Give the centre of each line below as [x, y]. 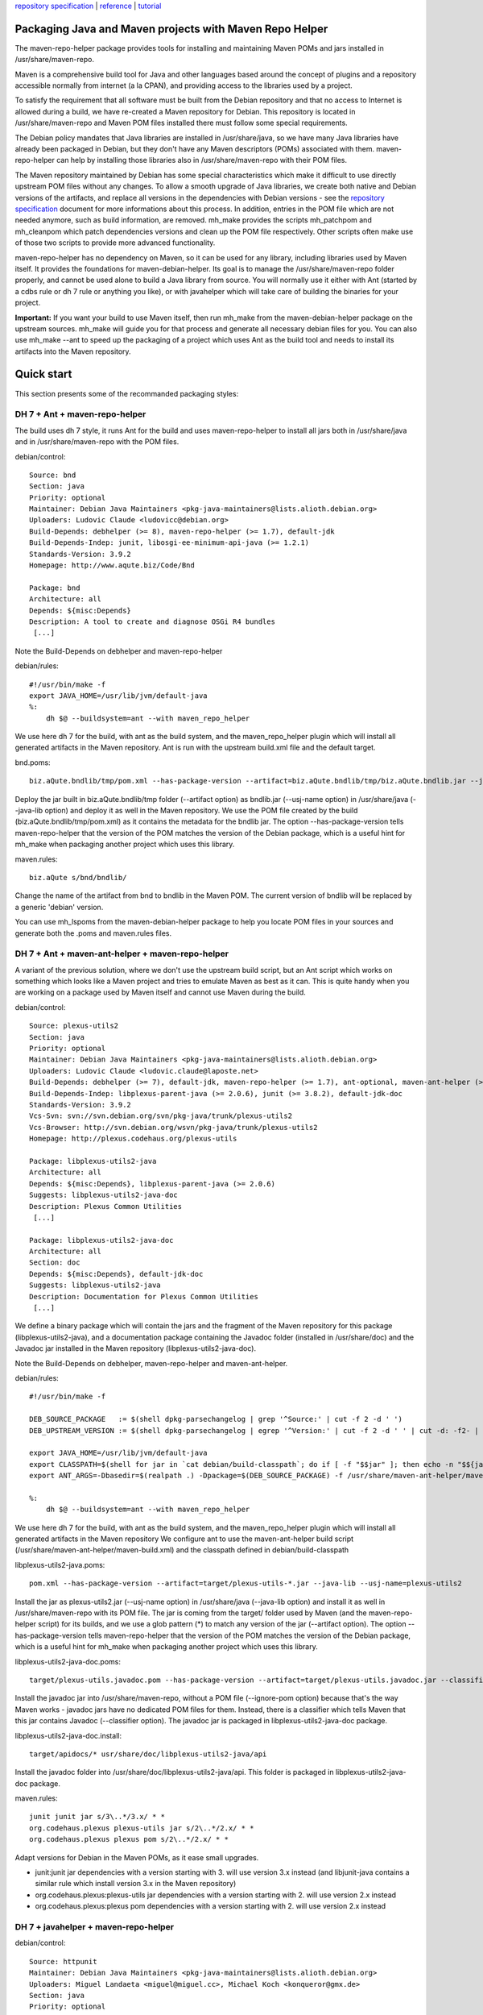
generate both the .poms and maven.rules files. [93, 933]
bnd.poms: [33, 762]
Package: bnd [55, 588]
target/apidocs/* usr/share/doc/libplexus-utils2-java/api [148, 1754]
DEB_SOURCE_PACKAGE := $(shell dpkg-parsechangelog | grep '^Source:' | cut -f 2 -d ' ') [216, 1419]
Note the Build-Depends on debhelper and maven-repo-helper [119, 651]
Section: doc [55, 1263]
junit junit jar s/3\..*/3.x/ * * [97, 1817]
